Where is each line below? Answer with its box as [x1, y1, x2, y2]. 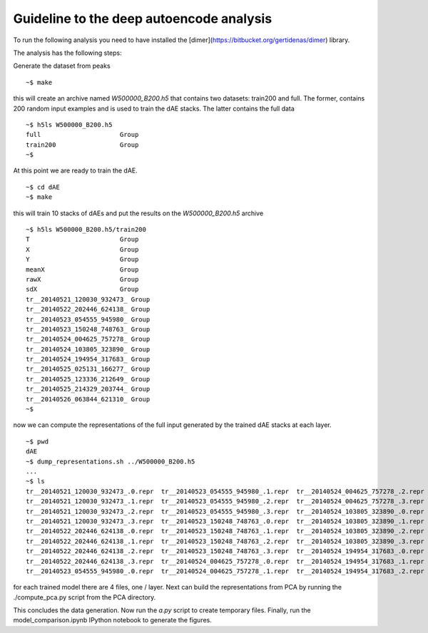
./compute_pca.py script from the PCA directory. [13, 592, 156, 602]
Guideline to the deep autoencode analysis [13, 11, 272, 26]
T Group [26, 235, 139, 244]
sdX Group [26, 285, 139, 294]
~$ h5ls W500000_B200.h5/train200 [26, 225, 146, 234]
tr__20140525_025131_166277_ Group [26, 365, 151, 374]
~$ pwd [26, 437, 49, 446]
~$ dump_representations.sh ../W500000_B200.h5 [26, 457, 195, 465]
